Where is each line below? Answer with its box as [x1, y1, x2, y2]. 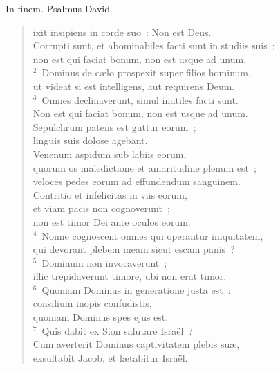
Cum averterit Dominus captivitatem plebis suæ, [32, 337, 240, 351]
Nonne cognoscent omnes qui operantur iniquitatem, [41, 228, 263, 243]
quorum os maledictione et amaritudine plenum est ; [32, 160, 256, 175]
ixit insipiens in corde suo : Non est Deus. [32, 24, 212, 39]
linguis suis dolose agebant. [32, 133, 148, 148]
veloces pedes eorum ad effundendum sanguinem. [32, 174, 241, 188]
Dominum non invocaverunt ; [41, 255, 167, 270]
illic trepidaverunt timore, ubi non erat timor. [32, 269, 227, 283]
